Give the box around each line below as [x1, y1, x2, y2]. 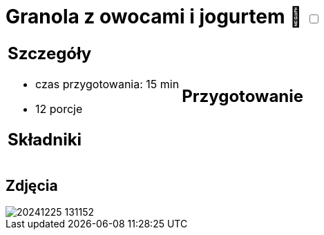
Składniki [8, 129, 82, 150]
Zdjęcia [6, 176, 58, 194]
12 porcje [35, 101, 83, 116]
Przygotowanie [182, 86, 304, 107]
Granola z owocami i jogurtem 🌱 [6, 5, 303, 28]
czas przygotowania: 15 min [35, 76, 180, 91]
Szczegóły [8, 43, 92, 63]
